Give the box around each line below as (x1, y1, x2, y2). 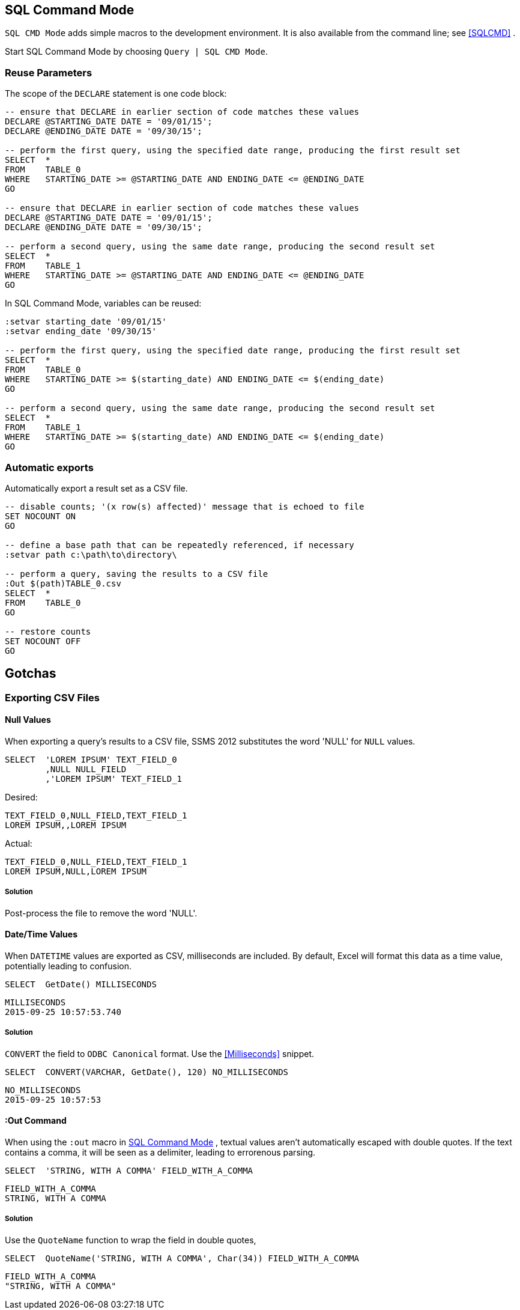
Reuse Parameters (5, 66, 92, 79)
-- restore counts (5, 626, 91, 636)
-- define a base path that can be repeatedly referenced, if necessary (5, 540, 354, 550)
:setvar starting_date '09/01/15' (5, 317, 167, 327)
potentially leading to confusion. (5, 960, 132, 971)
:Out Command (5, 1115, 67, 1126)
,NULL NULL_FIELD (45, 764, 127, 774)
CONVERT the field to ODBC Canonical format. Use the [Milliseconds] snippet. (5, 1048, 315, 1059)
